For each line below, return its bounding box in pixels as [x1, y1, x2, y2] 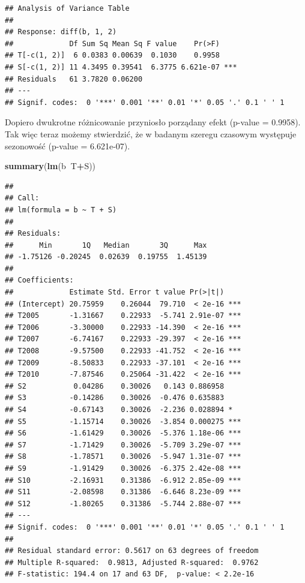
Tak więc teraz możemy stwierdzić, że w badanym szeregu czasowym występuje [5, 127, 297, 140]
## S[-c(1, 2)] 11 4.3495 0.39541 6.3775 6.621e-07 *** [5, 62, 237, 71]
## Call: [5, 194, 40, 203]
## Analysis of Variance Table [5, 4, 130, 13]
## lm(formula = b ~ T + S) [5, 205, 117, 214]
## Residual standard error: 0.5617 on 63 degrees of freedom [5, 546, 259, 555]
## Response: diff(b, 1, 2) [5, 28, 117, 37]
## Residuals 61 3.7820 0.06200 [5, 74, 143, 83]
